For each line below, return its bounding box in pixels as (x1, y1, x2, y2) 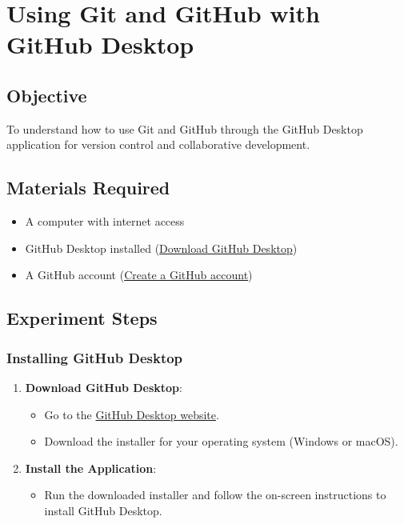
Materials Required (6, 175, 170, 200)
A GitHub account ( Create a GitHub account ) (25, 266, 253, 283)
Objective (6, 82, 87, 107)
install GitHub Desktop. (44, 502, 162, 518)
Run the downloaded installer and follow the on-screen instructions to (44, 486, 386, 503)
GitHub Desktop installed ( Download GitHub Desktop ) (25, 239, 298, 256)
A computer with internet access (25, 213, 185, 230)
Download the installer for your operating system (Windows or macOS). (44, 433, 398, 450)
